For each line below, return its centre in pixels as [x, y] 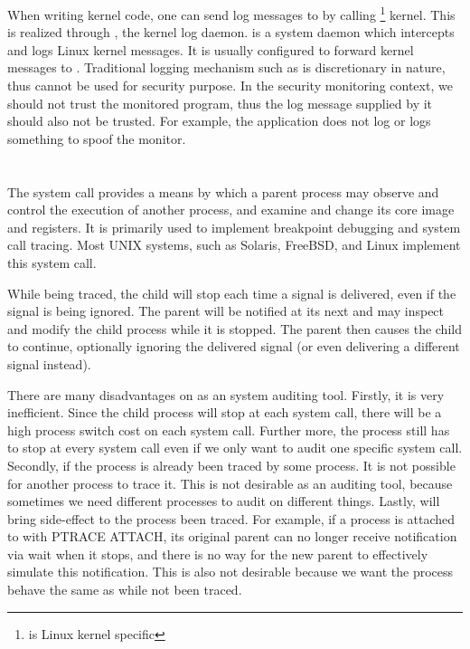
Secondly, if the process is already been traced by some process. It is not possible [231, 465]
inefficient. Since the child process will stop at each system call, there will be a [225, 412]
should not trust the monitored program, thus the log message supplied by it [220, 103]
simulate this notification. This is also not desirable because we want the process [230, 572]
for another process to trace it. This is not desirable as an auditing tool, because [230, 483]
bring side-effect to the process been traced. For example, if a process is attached [231, 518]
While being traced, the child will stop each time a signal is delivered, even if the [232, 293]
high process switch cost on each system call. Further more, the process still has [229, 429]
